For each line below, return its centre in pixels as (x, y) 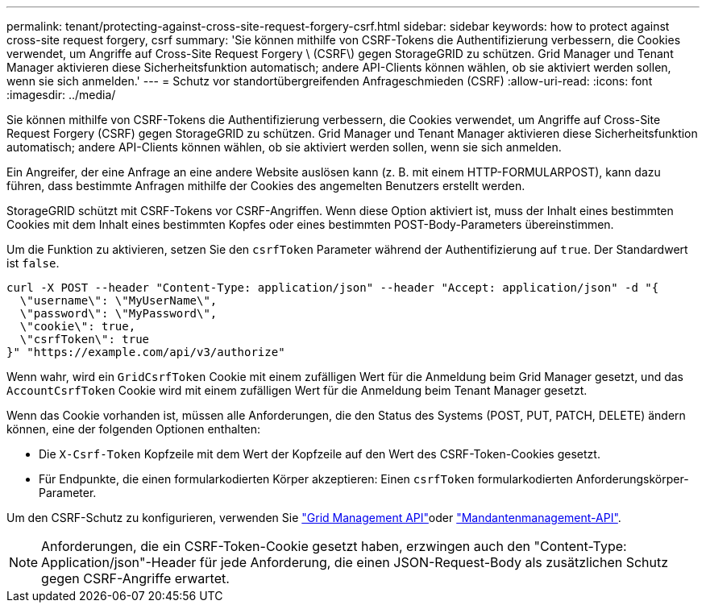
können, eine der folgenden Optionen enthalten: (134, 429)
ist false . (33, 263)
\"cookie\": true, (78, 326)
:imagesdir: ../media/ (61, 95)
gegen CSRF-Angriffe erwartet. (135, 578)
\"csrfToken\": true (85, 339)
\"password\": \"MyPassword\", (118, 313)
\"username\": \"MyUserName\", (118, 300)
